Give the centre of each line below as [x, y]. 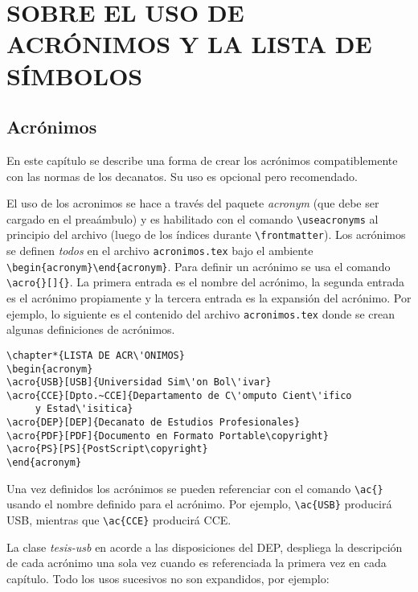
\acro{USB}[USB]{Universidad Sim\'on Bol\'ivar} [139, 382]
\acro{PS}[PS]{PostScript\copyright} [107, 449]
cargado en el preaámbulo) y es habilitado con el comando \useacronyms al [193, 218]
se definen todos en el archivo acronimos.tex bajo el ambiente [160, 251]
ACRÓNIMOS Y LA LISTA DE [189, 44]
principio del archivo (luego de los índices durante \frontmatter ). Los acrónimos [206, 234]
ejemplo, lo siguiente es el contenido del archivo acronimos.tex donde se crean [201, 313]
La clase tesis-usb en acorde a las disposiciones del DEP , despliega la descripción [205, 547]
